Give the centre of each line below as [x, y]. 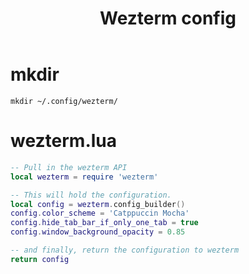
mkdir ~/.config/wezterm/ [64, 101]
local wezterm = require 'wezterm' [84, 177]
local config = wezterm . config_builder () [98, 204]
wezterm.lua [64, 141]
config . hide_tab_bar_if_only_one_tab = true [104, 223]
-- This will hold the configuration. [91, 195]
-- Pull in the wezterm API [69, 167]
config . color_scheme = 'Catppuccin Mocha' [100, 213]
